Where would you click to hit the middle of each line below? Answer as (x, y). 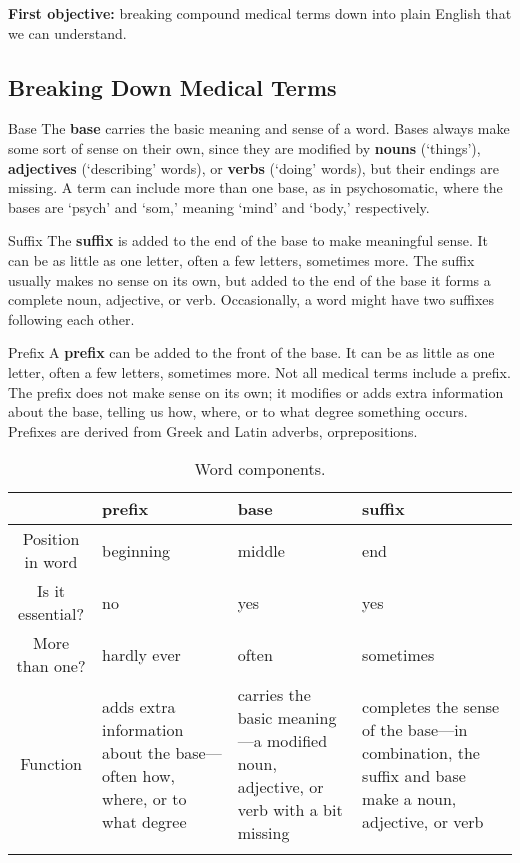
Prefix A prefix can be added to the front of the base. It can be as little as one (251, 352)
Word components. (260, 469)
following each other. (71, 318)
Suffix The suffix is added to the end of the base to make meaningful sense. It (248, 240)
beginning (136, 550)
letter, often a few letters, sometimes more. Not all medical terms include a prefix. (259, 371)
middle (261, 550)
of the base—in (415, 729)
